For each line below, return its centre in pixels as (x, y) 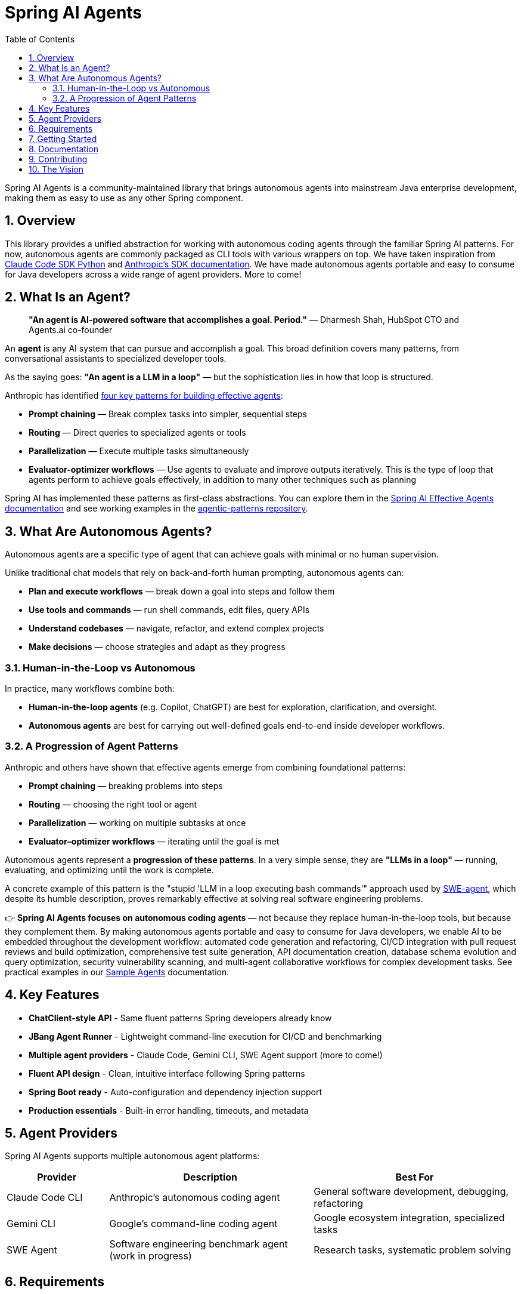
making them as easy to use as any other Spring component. (124, 198)
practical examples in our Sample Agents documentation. (117, 972)
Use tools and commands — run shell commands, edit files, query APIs (169, 610)
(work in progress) (151, 1256)
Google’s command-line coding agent (193, 1224)
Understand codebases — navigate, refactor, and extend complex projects (176, 628)
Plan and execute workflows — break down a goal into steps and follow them (182, 591)
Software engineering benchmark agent (199, 1244)
